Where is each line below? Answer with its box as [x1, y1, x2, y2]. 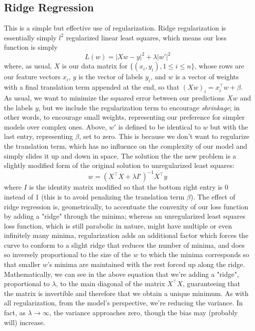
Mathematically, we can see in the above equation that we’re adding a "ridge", [4, 268, 239, 279]
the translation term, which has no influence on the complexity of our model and [4, 141, 247, 151]
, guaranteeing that [182, 278, 241, 289]
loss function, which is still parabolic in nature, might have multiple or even [4, 220, 232, 231]
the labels [4, 102, 33, 112]
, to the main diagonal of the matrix [56, 278, 165, 289]
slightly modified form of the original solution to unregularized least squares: [4, 160, 234, 170]
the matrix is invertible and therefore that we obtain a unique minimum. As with [4, 288, 249, 298]
